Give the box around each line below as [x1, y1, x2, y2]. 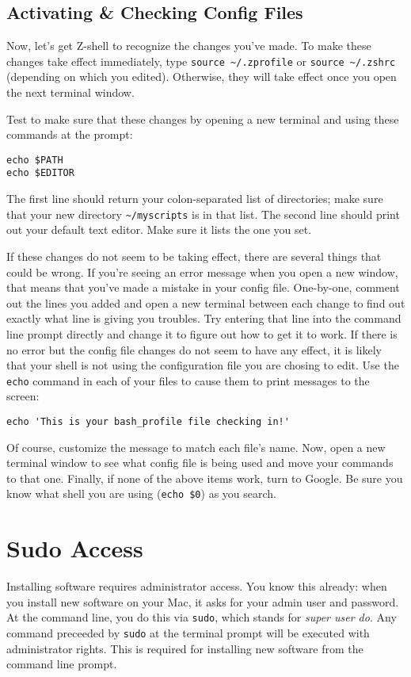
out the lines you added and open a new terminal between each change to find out [6, 294, 405, 311]
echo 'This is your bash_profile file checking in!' [6, 415, 290, 427]
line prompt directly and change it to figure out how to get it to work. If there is [6, 325, 398, 342]
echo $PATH [6, 154, 63, 166]
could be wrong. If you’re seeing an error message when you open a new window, [6, 263, 398, 280]
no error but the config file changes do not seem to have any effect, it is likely [6, 341, 382, 358]
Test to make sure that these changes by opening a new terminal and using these [6, 110, 399, 127]
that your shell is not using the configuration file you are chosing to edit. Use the [6, 357, 399, 373]
